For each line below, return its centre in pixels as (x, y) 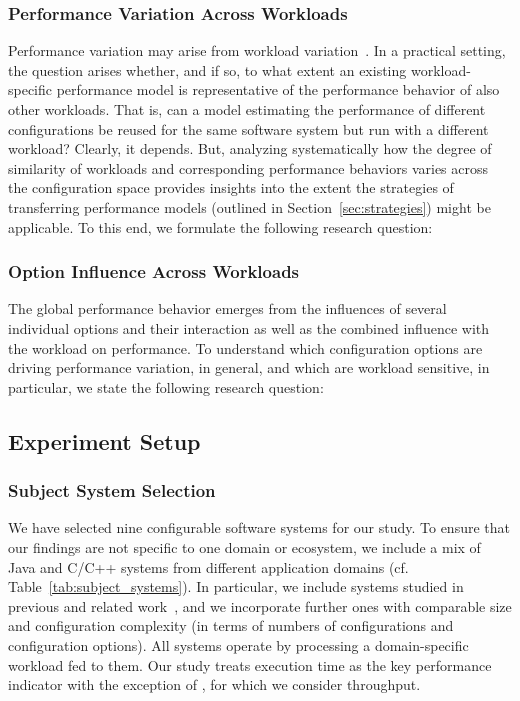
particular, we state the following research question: (166, 386)
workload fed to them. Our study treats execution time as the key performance (250, 664)
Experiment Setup (104, 440)
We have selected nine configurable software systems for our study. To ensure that (259, 527)
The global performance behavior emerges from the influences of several (227, 308)
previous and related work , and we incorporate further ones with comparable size (260, 605)
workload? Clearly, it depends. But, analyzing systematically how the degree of (250, 148)
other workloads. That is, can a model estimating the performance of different (247, 109)
